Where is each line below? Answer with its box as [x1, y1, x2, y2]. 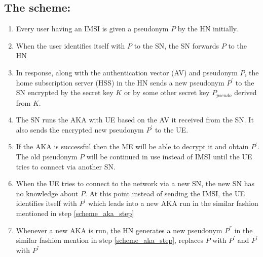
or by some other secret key [124, 87, 210, 98]
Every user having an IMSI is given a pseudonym [16, 23, 169, 34]
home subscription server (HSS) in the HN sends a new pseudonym [16, 77, 224, 88]
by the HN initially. [177, 23, 238, 34]
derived [234, 87, 257, 98]
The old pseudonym [16, 151, 78, 161]
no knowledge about [16, 188, 79, 198]
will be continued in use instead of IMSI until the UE [86, 151, 252, 161]
